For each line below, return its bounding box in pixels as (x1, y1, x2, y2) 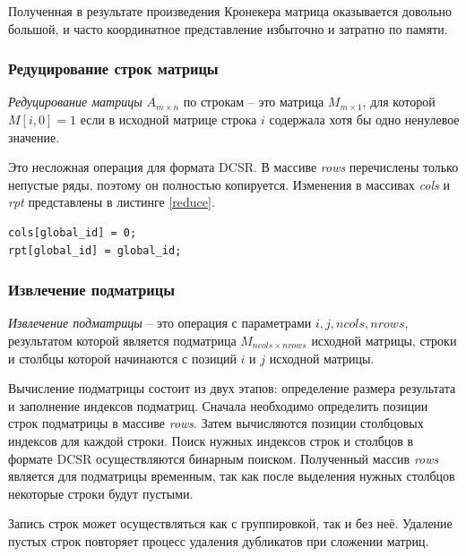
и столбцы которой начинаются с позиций (8, 348, 237, 367)
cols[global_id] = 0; (8, 226, 137, 239)
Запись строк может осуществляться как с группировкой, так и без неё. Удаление (8, 514, 453, 533)
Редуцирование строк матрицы (8, 57, 219, 80)
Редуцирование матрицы (8, 92, 142, 111)
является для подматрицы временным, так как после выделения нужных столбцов (8, 466, 455, 485)
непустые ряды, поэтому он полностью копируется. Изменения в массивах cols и (8, 175, 450, 193)
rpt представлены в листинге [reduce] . (8, 192, 215, 211)
